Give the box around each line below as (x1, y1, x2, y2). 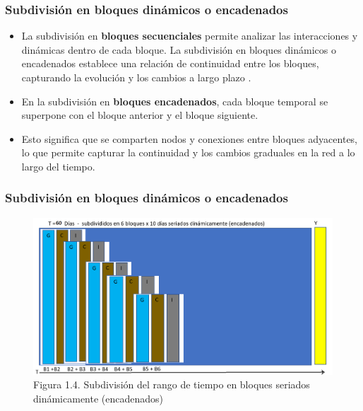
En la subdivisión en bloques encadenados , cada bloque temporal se (21, 93, 328, 108)
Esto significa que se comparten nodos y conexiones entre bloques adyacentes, (21, 131, 358, 146)
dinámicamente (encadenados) (33, 390, 164, 405)
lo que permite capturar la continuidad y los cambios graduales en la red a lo (21, 145, 355, 160)
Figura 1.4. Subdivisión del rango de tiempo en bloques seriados (33, 377, 310, 392)
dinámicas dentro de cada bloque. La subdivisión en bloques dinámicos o (21, 42, 336, 57)
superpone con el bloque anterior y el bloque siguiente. (21, 108, 258, 122)
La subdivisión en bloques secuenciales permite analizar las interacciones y (21, 28, 358, 43)
